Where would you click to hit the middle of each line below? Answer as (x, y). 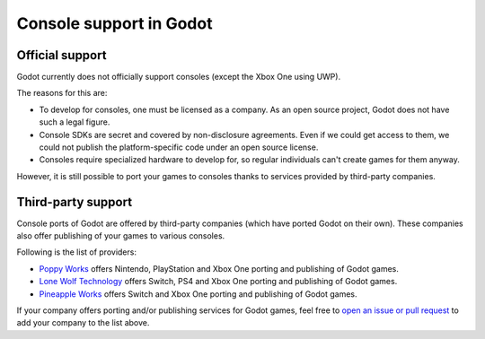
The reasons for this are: (62, 93)
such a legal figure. (75, 122)
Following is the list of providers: (76, 252)
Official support (62, 55)
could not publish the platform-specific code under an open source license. (179, 147)
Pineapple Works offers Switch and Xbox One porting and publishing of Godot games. (198, 294)
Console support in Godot (115, 23)
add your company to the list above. (83, 323)
